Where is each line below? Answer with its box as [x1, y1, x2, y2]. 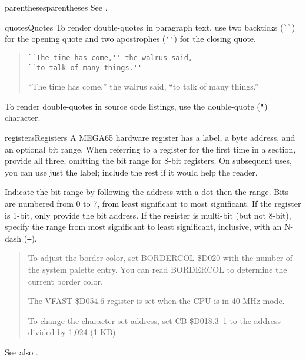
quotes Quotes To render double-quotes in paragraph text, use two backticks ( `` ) [5, 21, 295, 33]
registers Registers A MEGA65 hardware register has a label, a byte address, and [5, 131, 295, 144]
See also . [5, 346, 38, 358]
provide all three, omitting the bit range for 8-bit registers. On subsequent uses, [5, 154, 292, 167]
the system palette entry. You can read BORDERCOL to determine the [28, 263, 287, 276]
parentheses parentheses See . [5, 1, 108, 13]
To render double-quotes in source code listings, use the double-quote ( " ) [5, 100, 268, 112]
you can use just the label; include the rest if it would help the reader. [5, 166, 258, 178]
